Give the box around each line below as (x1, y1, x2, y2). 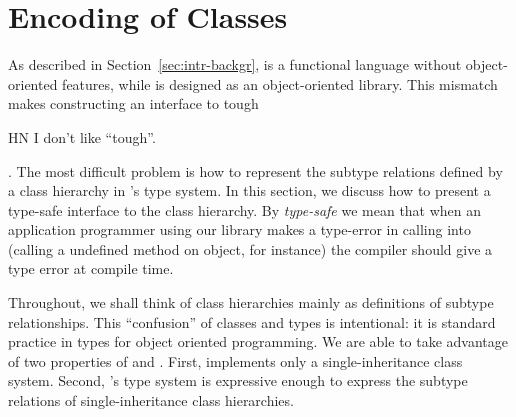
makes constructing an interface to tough (8, 93, 259, 114)
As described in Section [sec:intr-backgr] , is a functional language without (8, 54, 462, 75)
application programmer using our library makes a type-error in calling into (8, 219, 471, 240)
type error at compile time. (8, 258, 174, 279)
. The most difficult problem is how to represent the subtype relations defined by (8, 160, 503, 181)
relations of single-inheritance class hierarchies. (8, 390, 294, 411)
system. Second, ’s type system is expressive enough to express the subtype (8, 370, 468, 391)
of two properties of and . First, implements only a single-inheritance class (8, 350, 463, 371)
